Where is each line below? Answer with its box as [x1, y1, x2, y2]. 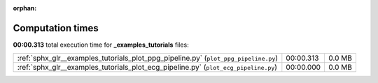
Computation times [13, 22, 99, 34]
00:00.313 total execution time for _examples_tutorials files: [13, 40, 189, 49]
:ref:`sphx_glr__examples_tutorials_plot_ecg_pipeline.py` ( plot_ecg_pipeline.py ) [17, 63, 278, 73]
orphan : [13, 4, 37, 12]
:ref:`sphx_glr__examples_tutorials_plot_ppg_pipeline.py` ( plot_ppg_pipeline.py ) [17, 53, 279, 63]
